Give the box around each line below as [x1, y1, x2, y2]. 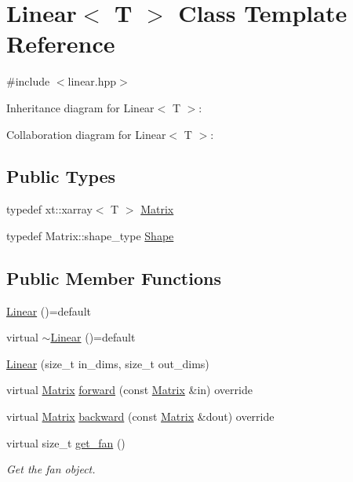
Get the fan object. [6, 461, 96, 477]
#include [6, 73, 50, 89]
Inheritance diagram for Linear [6, 99, 155, 115]
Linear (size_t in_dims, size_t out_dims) [6, 355, 209, 371]
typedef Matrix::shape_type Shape [6, 227, 174, 243]
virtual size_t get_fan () [6, 434, 126, 451]
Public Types [6, 164, 116, 188]
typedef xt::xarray [6, 201, 93, 217]
